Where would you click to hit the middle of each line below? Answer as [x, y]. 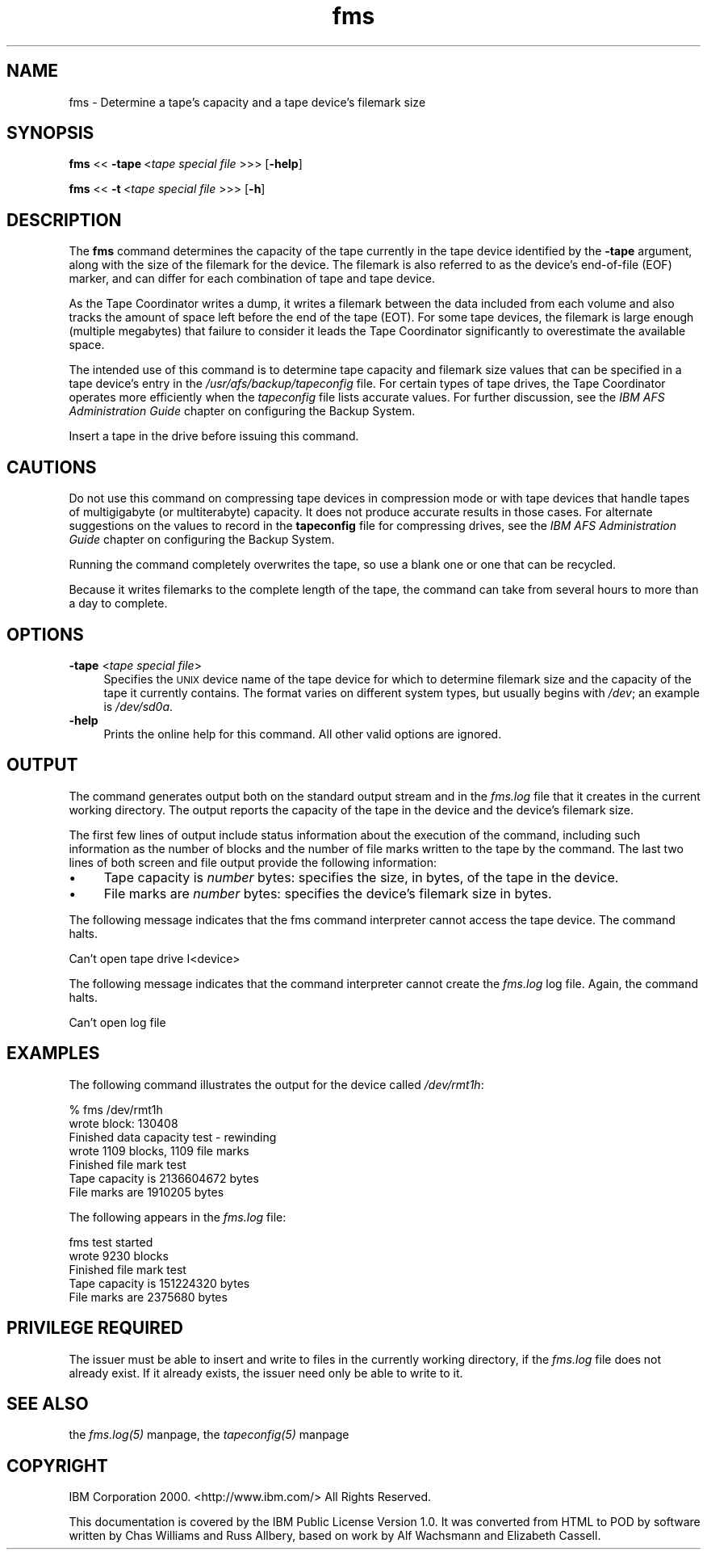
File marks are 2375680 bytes [148, 1297]
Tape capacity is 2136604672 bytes [164, 1178]
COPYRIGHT [57, 1466]
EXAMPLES [53, 1053]
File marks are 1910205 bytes [146, 1192]
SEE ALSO [48, 1403]
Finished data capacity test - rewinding [173, 1137]
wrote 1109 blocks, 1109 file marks [159, 1150]
